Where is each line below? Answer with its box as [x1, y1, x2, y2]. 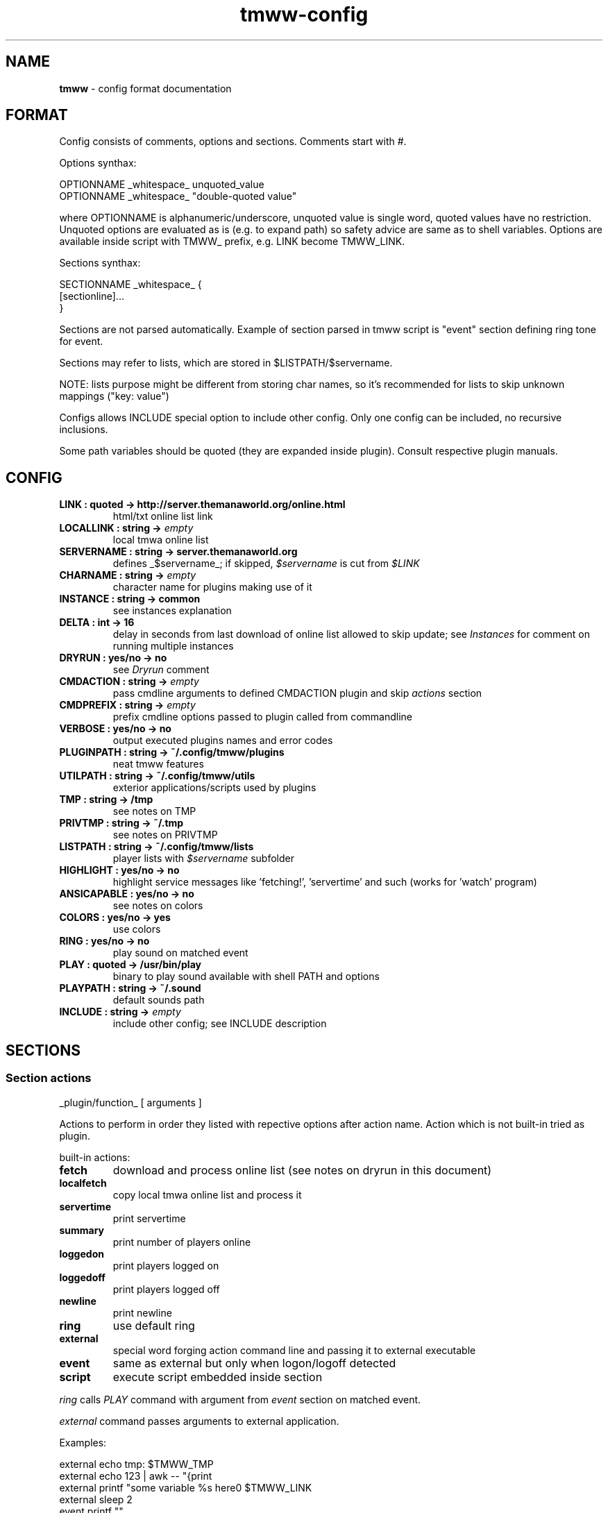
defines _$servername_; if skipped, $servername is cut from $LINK [112, 557, 420, 570]
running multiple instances [112, 640, 234, 652]
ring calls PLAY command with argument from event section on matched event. [59, 1393, 421, 1405]
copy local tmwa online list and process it [112, 1188, 302, 1201]
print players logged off [112, 1283, 220, 1295]
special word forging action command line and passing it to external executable [112, 1344, 476, 1356]
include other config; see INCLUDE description [112, 1017, 327, 1030]
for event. [59, 335, 103, 348]
